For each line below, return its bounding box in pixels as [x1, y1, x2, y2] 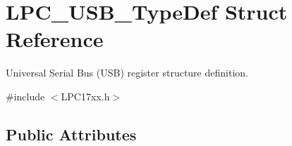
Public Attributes [6, 123, 137, 145]
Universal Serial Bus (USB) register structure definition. [6, 65, 248, 80]
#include [6, 88, 45, 103]
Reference [6, 25, 104, 53]
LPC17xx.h [61, 88, 110, 103]
